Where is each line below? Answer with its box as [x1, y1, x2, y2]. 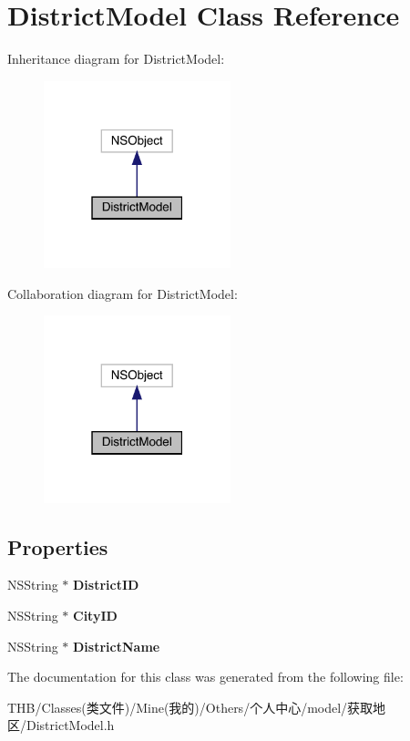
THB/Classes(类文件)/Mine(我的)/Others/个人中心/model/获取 [7, 697, 374, 716]
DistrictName [73, 636, 160, 655]
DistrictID [73, 575, 139, 594]
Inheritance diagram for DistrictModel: [7, 49, 225, 68]
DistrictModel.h [26, 715, 115, 735]
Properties [7, 532, 108, 561]
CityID [73, 605, 118, 624]
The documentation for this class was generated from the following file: [7, 667, 404, 686]
